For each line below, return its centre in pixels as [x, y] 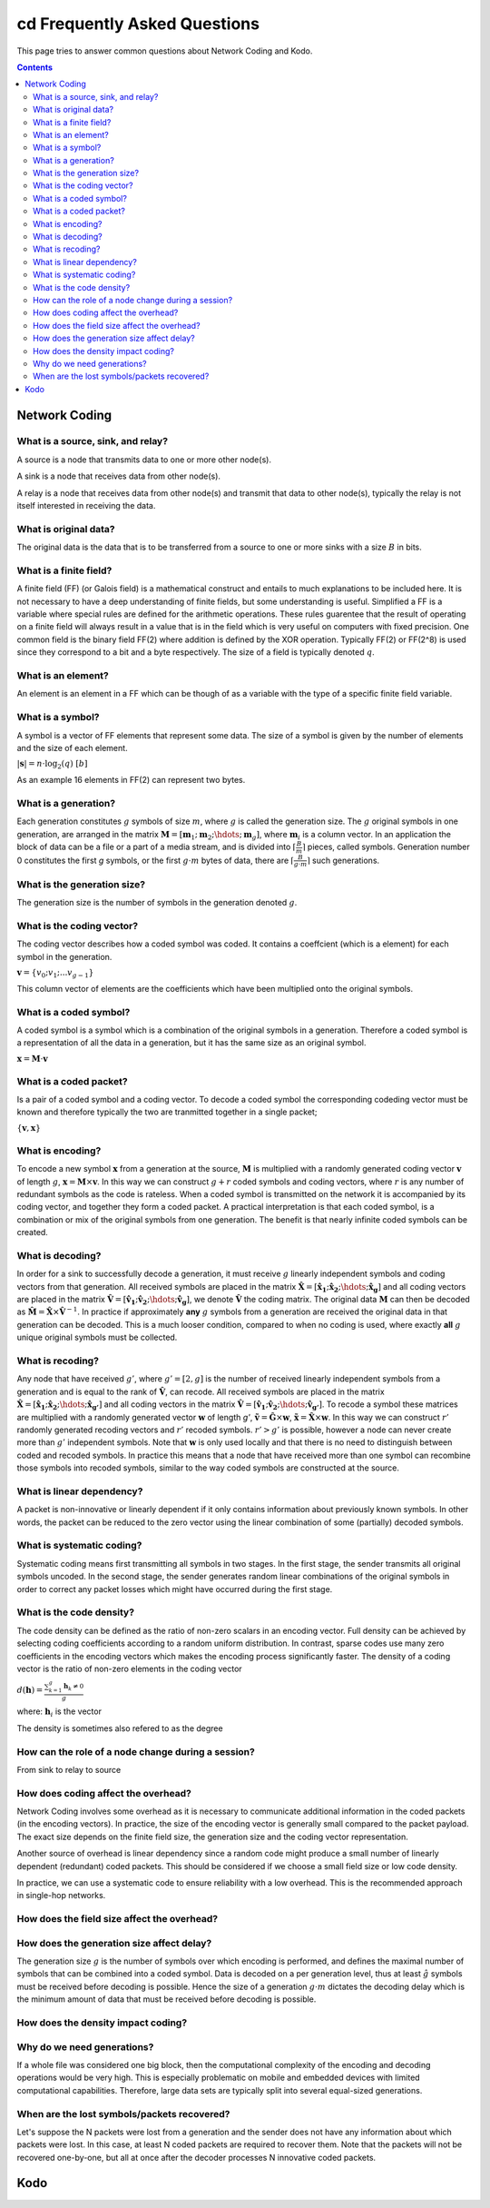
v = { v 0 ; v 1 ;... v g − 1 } [55, 974]
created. [33, 1233]
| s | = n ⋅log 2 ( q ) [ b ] [52, 765]
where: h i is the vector [59, 1713]
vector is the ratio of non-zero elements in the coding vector [129, 1668]
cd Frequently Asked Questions [138, 24]
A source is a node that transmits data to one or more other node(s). [144, 460]
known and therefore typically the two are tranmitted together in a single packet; [167, 1112]
